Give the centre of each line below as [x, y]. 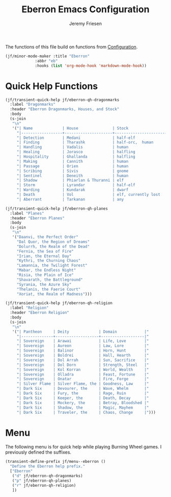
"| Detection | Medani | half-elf [76, 138]
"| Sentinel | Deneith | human [73, 176]
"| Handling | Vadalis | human [73, 147]
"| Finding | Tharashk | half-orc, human [85, 142]
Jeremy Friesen [85, 23]
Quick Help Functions [52, 86]
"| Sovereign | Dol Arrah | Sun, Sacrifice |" [83, 360]
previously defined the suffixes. [38, 452]
